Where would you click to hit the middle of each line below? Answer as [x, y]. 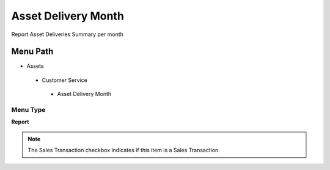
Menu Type [28, 110]
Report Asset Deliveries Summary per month [67, 34]
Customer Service [65, 80]
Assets [35, 66]
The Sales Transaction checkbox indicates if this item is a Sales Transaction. [124, 150]
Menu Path [32, 52]
